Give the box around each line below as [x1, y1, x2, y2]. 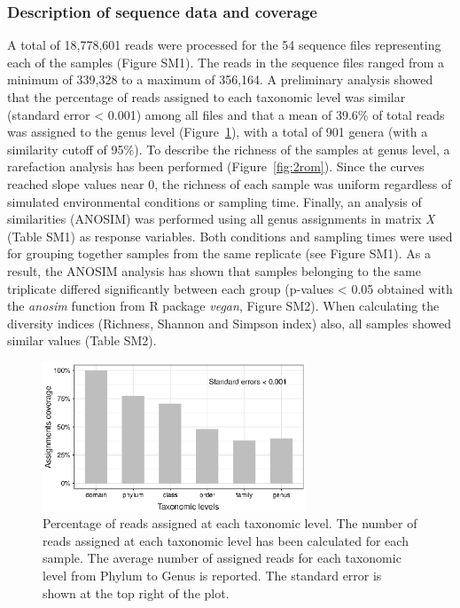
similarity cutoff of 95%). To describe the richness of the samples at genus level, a [7, 139, 450, 158]
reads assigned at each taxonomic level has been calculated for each [43, 531, 409, 549]
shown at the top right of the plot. [43, 583, 230, 602]
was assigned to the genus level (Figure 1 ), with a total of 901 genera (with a [7, 122, 428, 141]
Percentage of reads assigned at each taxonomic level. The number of [43, 514, 417, 533]
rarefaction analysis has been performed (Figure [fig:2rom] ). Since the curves [7, 157, 425, 176]
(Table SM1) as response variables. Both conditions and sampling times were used [7, 226, 453, 245]
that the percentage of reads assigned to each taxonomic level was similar [7, 88, 406, 106]
